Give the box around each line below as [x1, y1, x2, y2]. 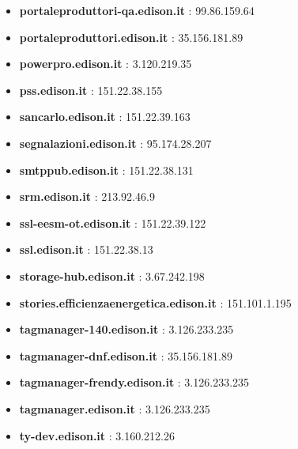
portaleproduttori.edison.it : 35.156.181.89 [19, 28, 243, 45]
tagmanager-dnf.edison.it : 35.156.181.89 [19, 347, 232, 364]
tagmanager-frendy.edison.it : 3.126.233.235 [19, 374, 250, 391]
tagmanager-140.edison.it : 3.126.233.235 [19, 321, 234, 338]
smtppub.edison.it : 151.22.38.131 [19, 161, 194, 178]
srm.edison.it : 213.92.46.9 [19, 188, 155, 205]
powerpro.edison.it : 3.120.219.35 [19, 55, 192, 72]
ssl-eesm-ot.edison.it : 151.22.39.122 [19, 214, 206, 231]
